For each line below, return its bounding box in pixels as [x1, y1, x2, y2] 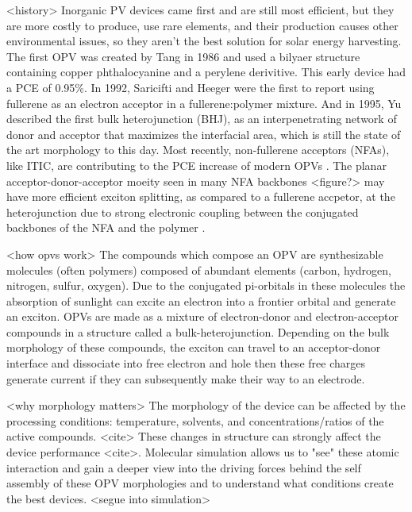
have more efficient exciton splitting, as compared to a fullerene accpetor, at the [6, 188, 395, 205]
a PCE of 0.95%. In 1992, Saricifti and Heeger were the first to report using [6, 79, 375, 95]
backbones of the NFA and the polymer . [6, 219, 206, 236]
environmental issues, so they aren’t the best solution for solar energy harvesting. [6, 33, 402, 49]
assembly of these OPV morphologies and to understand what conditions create [6, 475, 394, 491]
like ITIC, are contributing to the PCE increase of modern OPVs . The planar [6, 156, 387, 173]
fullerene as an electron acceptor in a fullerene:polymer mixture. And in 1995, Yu [6, 94, 402, 111]
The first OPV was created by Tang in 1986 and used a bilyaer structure [6, 48, 360, 64]
